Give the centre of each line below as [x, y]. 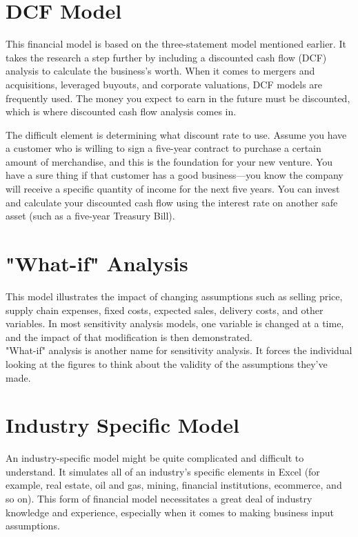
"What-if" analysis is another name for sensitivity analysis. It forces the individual [179, 350]
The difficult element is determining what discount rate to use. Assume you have [176, 134]
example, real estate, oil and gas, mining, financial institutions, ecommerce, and [174, 485]
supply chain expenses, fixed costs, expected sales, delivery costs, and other [165, 310]
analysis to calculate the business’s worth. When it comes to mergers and [160, 71]
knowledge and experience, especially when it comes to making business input [170, 512]
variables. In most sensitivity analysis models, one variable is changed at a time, [175, 323]
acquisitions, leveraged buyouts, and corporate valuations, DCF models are [164, 84]
